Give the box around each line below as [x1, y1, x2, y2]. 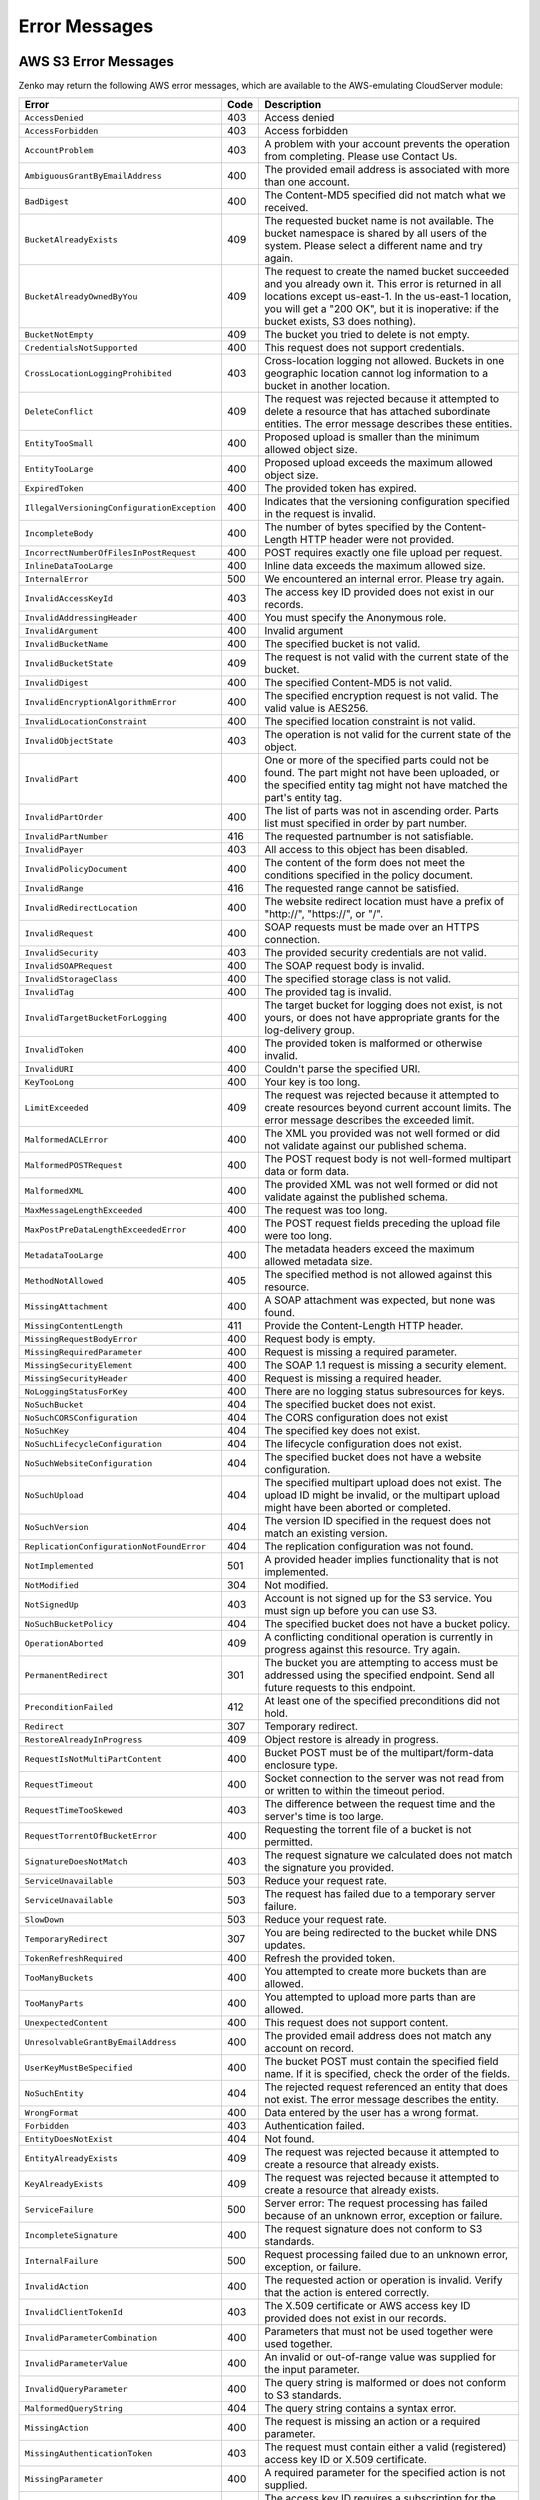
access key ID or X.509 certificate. [264, 2453, 427, 2467]
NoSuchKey [24, 1425, 70, 1436]
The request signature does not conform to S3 [264, 2222, 483, 2236]
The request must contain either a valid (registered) [264, 2440, 507, 2454]
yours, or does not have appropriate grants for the [264, 1011, 500, 1025]
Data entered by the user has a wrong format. [264, 2106, 479, 2120]
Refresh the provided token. [264, 1951, 396, 1965]
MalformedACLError [24, 1134, 109, 1145]
